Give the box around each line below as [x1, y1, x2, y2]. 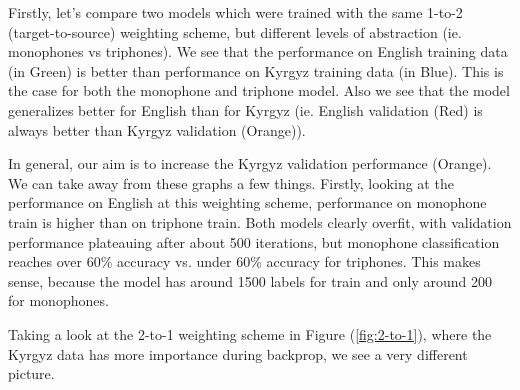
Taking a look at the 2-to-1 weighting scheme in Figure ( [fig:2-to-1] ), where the [8, 323, 492, 344]
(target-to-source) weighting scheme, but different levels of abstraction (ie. [8, 21, 462, 42]
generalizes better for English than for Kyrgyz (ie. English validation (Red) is [8, 99, 483, 120]
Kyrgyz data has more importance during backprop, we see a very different [8, 343, 468, 364]
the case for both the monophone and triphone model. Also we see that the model [8, 80, 510, 101]
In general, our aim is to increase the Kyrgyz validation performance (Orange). [8, 153, 492, 174]
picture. [8, 363, 55, 384]
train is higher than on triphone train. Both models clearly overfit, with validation [8, 211, 512, 232]
